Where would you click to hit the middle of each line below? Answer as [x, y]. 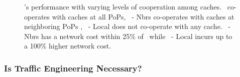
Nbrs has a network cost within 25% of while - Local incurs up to [128, 36]
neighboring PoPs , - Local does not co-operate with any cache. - [128, 26]
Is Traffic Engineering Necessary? [73, 68]
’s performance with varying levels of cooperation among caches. [123, 6]
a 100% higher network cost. [68, 46]
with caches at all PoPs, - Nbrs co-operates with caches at [143, 16]
